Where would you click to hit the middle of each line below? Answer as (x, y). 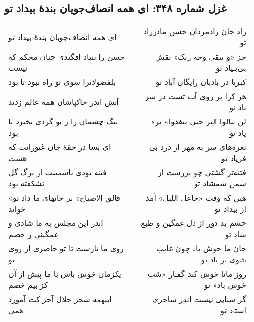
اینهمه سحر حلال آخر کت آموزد (60, 299)
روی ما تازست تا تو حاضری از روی (66, 248)
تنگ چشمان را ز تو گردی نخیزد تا (63, 121)
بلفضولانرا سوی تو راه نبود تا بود (62, 82)
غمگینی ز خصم (33, 234)
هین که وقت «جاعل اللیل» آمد (196, 198)
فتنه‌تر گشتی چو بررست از (202, 172)
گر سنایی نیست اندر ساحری (199, 299)
